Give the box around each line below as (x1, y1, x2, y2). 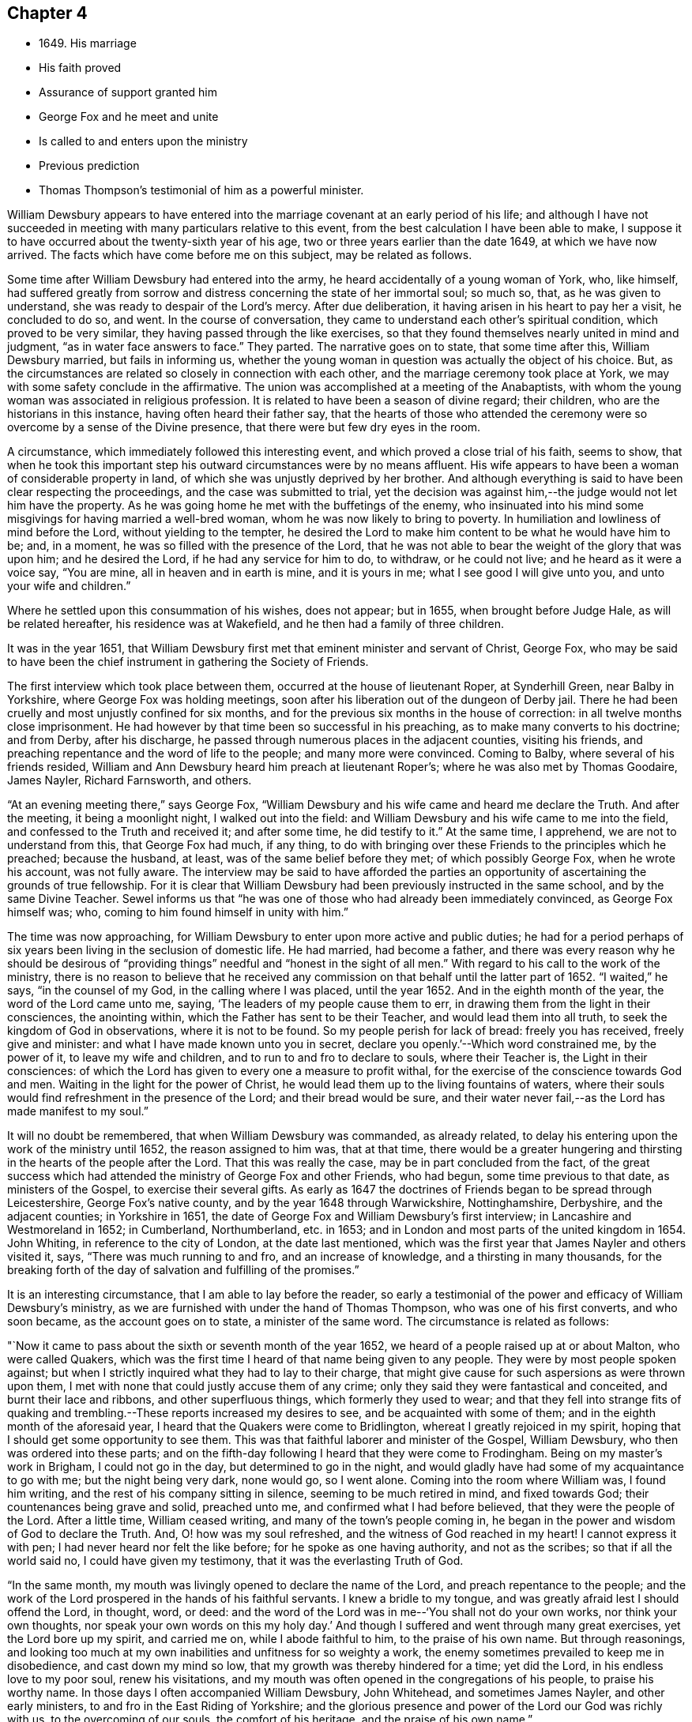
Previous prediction (39, 159, 140, 173)
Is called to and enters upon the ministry (39, 134, 248, 149)
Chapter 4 (7, 3, 88, 23)
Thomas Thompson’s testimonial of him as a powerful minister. (39, 183, 364, 197)
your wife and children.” (7, 579, 131, 593)
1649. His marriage (39, 36, 137, 51)
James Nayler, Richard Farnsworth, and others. (7, 773, 252, 788)
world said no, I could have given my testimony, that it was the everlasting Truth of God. (7, 1554, 464, 1568)
